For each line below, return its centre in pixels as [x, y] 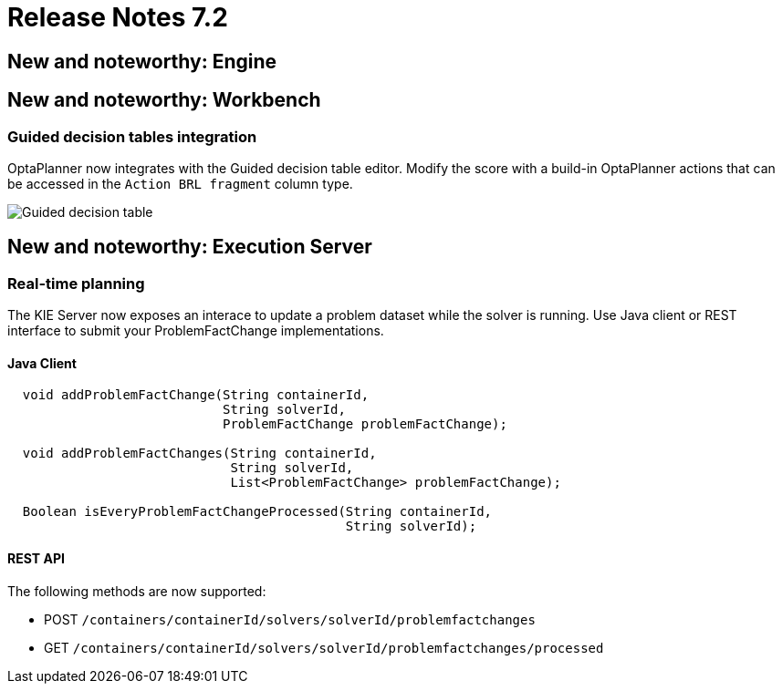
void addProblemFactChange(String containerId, [196, 395]
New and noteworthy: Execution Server [190, 247]
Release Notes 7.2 [118, 17]
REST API [36, 559]
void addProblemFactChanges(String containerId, [199, 454]
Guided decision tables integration [132, 136]
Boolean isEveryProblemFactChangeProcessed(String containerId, [257, 512]
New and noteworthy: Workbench [164, 100]
